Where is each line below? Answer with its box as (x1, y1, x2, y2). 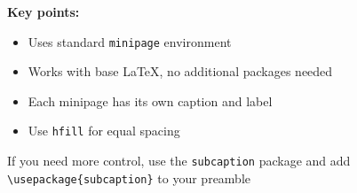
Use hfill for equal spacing (28, 121, 180, 140)
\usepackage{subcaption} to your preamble (7, 168, 251, 187)
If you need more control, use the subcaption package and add (7, 151, 351, 170)
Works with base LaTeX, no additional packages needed (28, 62, 333, 81)
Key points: (7, 3, 80, 20)
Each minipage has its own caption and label (28, 91, 273, 110)
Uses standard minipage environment (28, 32, 232, 50)
